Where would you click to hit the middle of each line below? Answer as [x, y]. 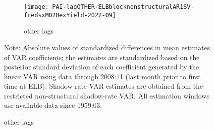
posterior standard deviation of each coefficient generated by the [102, 67]
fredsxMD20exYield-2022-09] [70, 15]
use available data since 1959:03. [53, 105]
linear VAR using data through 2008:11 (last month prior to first [102, 76]
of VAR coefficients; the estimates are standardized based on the [102, 57]
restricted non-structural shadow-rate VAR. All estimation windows [107, 95]
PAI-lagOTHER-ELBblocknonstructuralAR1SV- [123, 7]
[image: [36, 7]
